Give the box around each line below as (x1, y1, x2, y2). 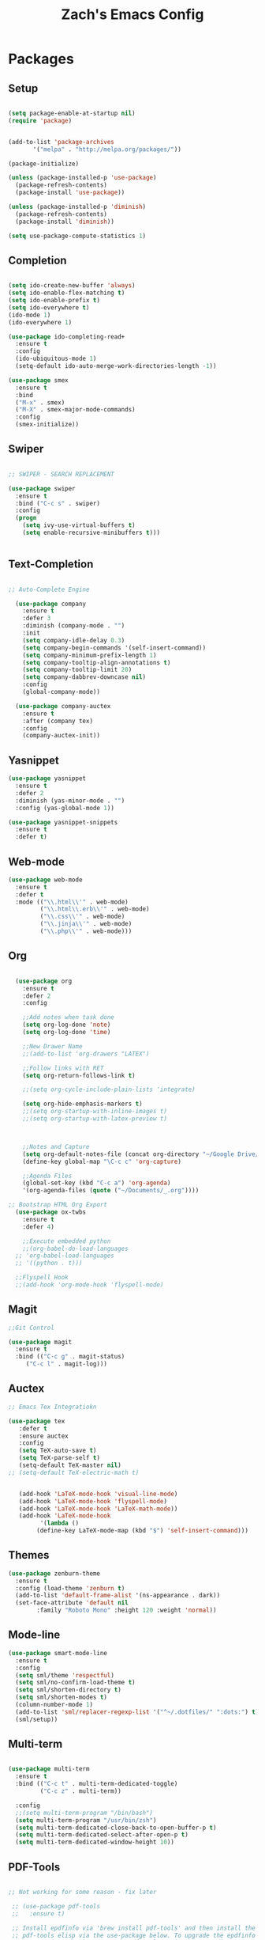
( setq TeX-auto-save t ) (18, 1446, 97, 1455)
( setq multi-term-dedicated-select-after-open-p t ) (15, 1831, 189, 1839)
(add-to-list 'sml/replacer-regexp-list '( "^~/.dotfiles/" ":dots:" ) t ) (15, 1707, 259, 1716)
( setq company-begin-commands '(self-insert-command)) (22, 643, 207, 652)
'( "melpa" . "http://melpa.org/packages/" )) (32, 145, 181, 153)
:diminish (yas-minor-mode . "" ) (15, 797, 125, 805)
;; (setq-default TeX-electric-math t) (8, 1468, 140, 1476)
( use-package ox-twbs (15, 1208, 87, 1216)
